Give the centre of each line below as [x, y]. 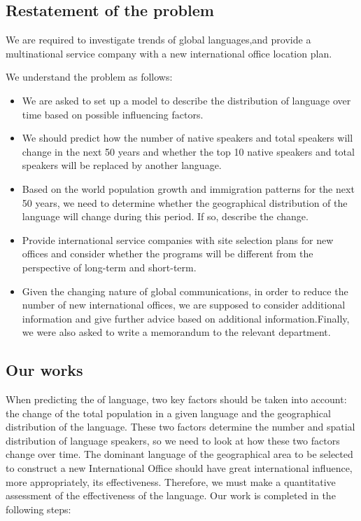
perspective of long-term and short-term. [109, 267]
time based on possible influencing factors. [113, 114]
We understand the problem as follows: [89, 77]
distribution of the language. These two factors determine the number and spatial [180, 427]
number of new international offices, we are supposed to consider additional [184, 305]
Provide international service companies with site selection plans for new [178, 239]
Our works [44, 370]
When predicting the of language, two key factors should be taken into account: [176, 399]
